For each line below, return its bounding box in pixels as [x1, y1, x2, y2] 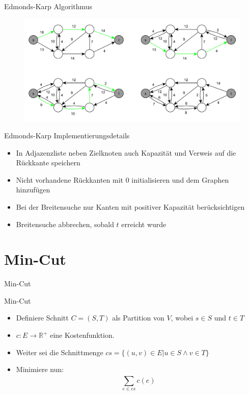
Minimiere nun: [16, 364, 64, 375]
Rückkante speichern [16, 157, 80, 168]
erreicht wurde [121, 218, 167, 229]
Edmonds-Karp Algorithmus [4, 1, 93, 11]
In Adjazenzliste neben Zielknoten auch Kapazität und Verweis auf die [16, 147, 236, 158]
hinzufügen [16, 184, 50, 195]
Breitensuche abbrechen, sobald [16, 218, 114, 229]
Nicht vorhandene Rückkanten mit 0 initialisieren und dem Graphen [16, 174, 229, 185]
